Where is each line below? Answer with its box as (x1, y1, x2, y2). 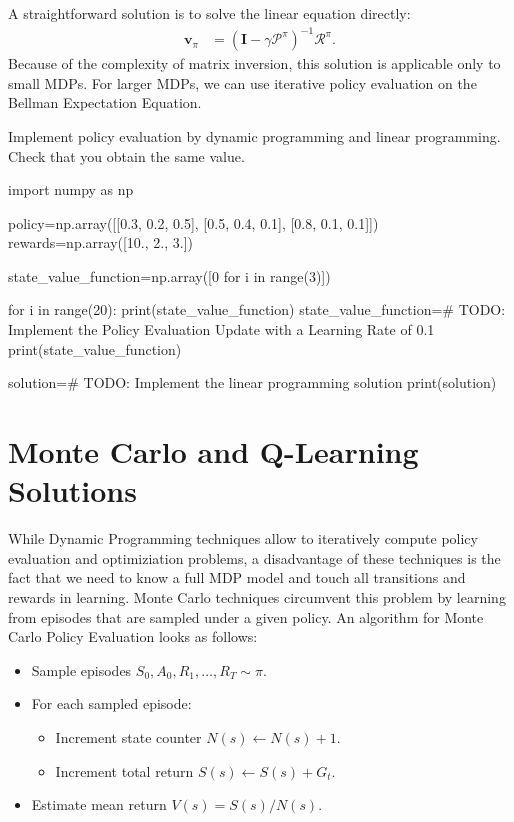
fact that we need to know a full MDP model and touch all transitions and (8, 567, 466, 588)
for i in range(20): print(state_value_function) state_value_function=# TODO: (8, 299, 506, 320)
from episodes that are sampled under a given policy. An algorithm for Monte (8, 606, 484, 627)
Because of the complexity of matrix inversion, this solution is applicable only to (8, 53, 501, 74)
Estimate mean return (31, 794, 167, 815)
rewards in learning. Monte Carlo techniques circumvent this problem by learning (8, 586, 506, 607)
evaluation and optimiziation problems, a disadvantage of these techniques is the (8, 547, 501, 568)
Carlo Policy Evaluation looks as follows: (8, 626, 258, 647)
